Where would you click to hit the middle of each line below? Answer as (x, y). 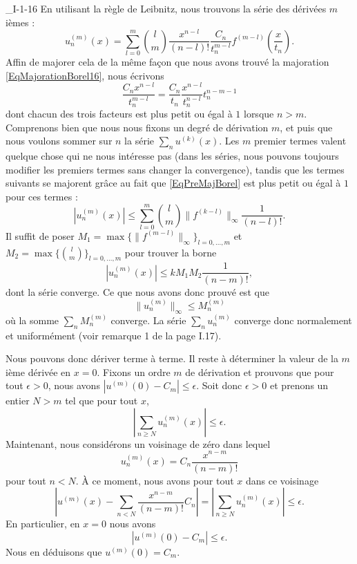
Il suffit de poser (40, 235)
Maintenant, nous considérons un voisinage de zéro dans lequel (138, 443)
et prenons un (299, 385)
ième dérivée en (38, 372)
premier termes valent (300, 141)
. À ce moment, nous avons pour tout (155, 480)
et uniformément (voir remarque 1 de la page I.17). (114, 335)
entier (18, 401)
